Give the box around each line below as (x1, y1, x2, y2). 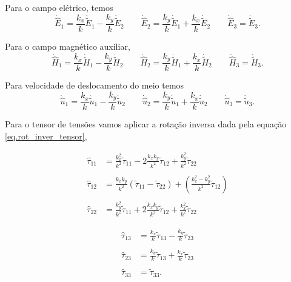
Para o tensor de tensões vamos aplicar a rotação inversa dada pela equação (5, 118, 287, 130)
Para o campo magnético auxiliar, (5, 40, 130, 53)
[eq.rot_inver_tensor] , (5, 129, 87, 142)
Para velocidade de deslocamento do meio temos (5, 79, 184, 92)
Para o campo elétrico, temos (5, 1, 113, 13)
